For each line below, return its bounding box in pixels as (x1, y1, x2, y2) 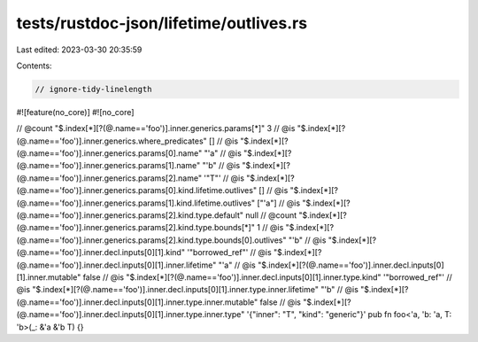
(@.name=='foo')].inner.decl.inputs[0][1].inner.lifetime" (16, 260, 217, 270)
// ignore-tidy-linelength (35, 84, 152, 94)
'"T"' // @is (204, 173, 245, 183)
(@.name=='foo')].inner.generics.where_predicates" (16, 136, 207, 146)
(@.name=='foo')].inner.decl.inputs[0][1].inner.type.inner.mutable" (16, 297, 258, 307)
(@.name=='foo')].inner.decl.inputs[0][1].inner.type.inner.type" (16, 309, 245, 320)
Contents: (16, 60, 52, 71)
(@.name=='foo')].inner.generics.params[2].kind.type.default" (16, 210, 243, 221)
